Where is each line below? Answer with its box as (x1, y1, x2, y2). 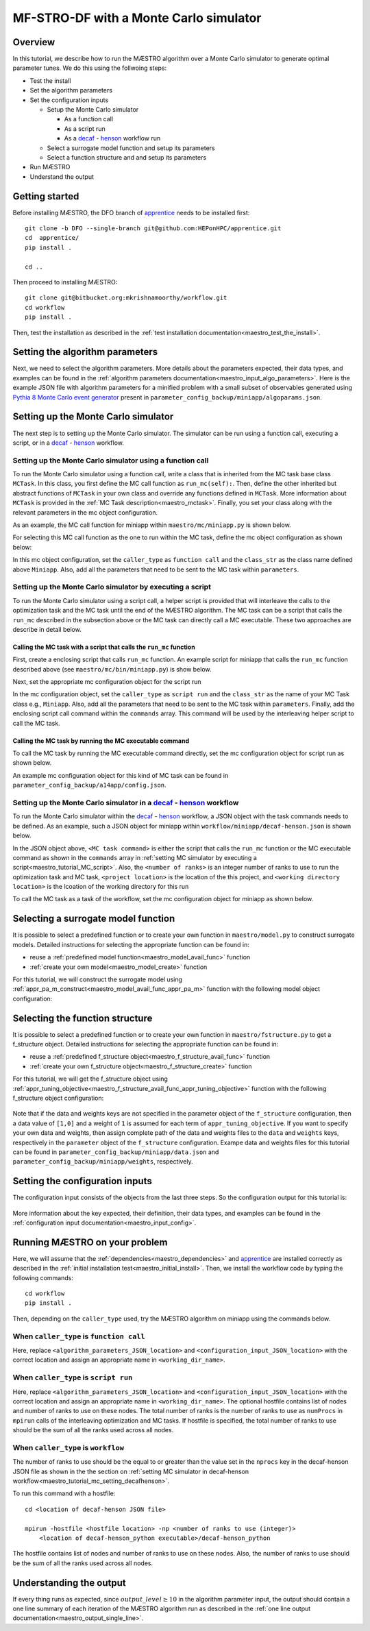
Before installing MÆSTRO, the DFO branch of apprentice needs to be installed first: (12, 208, 250, 217)
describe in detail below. (12, 625, 82, 633)
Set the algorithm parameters (29, 86, 113, 95)
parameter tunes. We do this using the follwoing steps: (12, 64, 167, 72)
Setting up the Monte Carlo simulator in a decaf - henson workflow (12, 798, 239, 807)
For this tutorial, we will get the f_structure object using (12, 1075, 168, 1083)
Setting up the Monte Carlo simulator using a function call (12, 456, 209, 465)
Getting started (12, 191, 79, 202)
